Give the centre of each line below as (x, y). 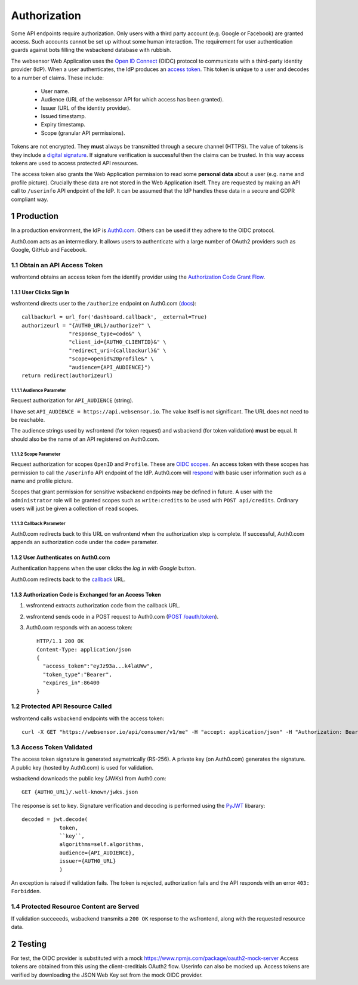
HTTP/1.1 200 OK (60, 641)
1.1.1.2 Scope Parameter (36, 454)
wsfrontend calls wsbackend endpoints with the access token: (88, 718)
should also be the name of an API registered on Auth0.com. (85, 439)
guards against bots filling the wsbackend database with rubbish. (91, 50)
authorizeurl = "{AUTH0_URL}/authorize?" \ (86, 325)
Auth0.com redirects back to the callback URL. (68, 579)
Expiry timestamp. (63, 125)
